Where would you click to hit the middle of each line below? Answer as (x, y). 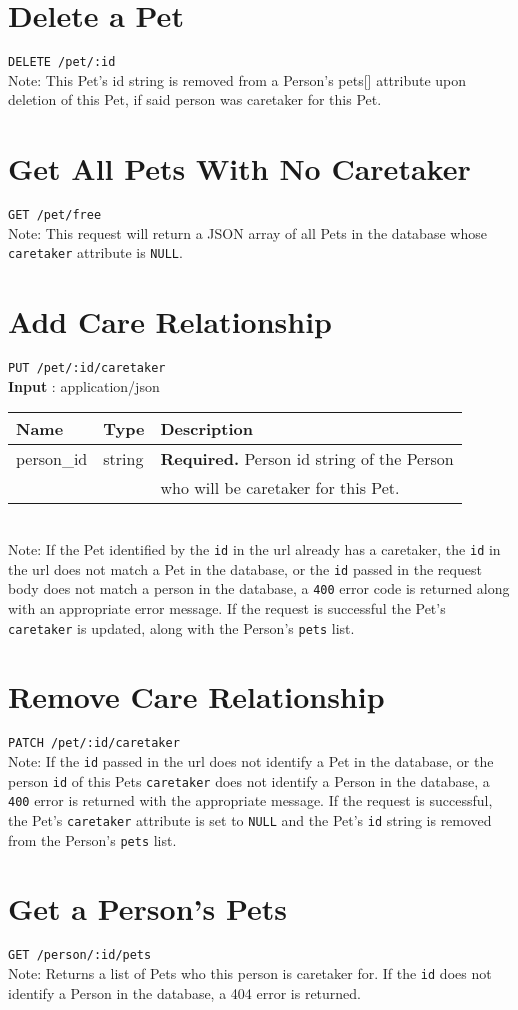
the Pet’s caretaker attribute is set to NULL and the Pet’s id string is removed (250, 819)
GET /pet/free (55, 215)
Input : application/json (84, 385)
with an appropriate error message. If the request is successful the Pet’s (227, 607)
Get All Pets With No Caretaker (239, 168)
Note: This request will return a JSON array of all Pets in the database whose (247, 232)
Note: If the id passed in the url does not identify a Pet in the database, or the (251, 760)
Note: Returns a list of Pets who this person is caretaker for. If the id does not (250, 973)
